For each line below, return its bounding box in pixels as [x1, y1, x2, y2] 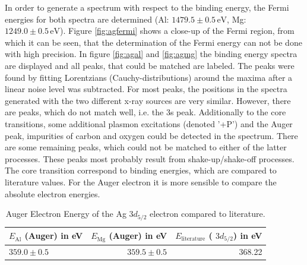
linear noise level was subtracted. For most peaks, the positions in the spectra [5, 83, 287, 95]
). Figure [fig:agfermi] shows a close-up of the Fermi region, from [59, 24, 295, 37]
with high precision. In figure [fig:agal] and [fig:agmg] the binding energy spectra [5, 48, 297, 60]
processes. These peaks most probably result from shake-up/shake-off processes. [5, 152, 295, 165]
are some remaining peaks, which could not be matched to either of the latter [5, 141, 287, 153]
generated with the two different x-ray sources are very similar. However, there [5, 94, 291, 106]
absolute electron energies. [5, 187, 100, 200]
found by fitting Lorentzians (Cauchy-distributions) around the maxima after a [5, 71, 293, 83]
